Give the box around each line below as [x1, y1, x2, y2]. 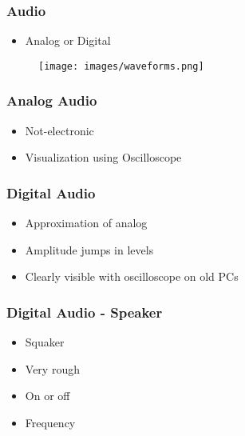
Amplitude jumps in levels [25, 241, 154, 258]
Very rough [25, 360, 80, 377]
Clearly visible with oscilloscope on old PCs [25, 268, 239, 285]
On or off [25, 387, 70, 404]
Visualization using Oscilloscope [25, 149, 182, 166]
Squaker [25, 334, 65, 350]
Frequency [25, 414, 76, 430]
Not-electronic [25, 122, 94, 138]
